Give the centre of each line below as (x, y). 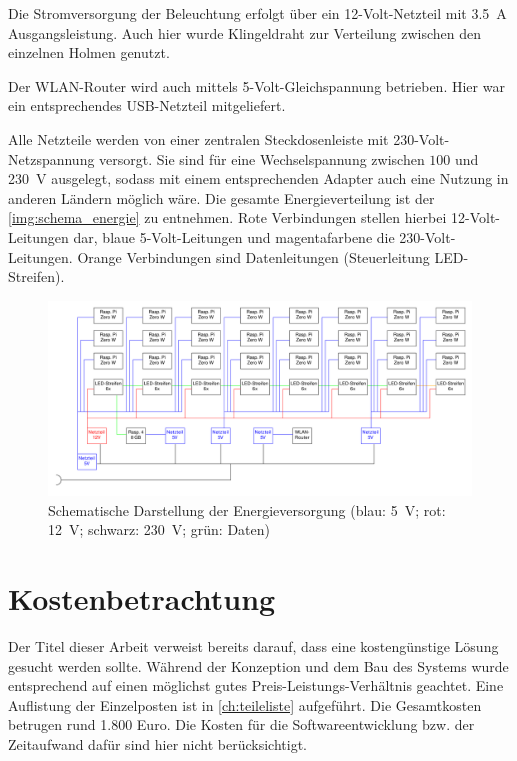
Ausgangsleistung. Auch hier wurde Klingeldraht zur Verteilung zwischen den (245, 32)
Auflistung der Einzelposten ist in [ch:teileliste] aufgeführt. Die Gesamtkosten (245, 704)
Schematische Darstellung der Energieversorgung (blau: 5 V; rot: (247, 509)
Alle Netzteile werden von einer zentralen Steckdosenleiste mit (198, 138)
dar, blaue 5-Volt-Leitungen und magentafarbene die (234, 236)
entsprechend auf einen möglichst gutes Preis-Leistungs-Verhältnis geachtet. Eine (256, 685)
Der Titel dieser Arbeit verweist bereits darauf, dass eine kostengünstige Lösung (253, 646)
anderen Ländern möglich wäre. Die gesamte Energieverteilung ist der (221, 197)
